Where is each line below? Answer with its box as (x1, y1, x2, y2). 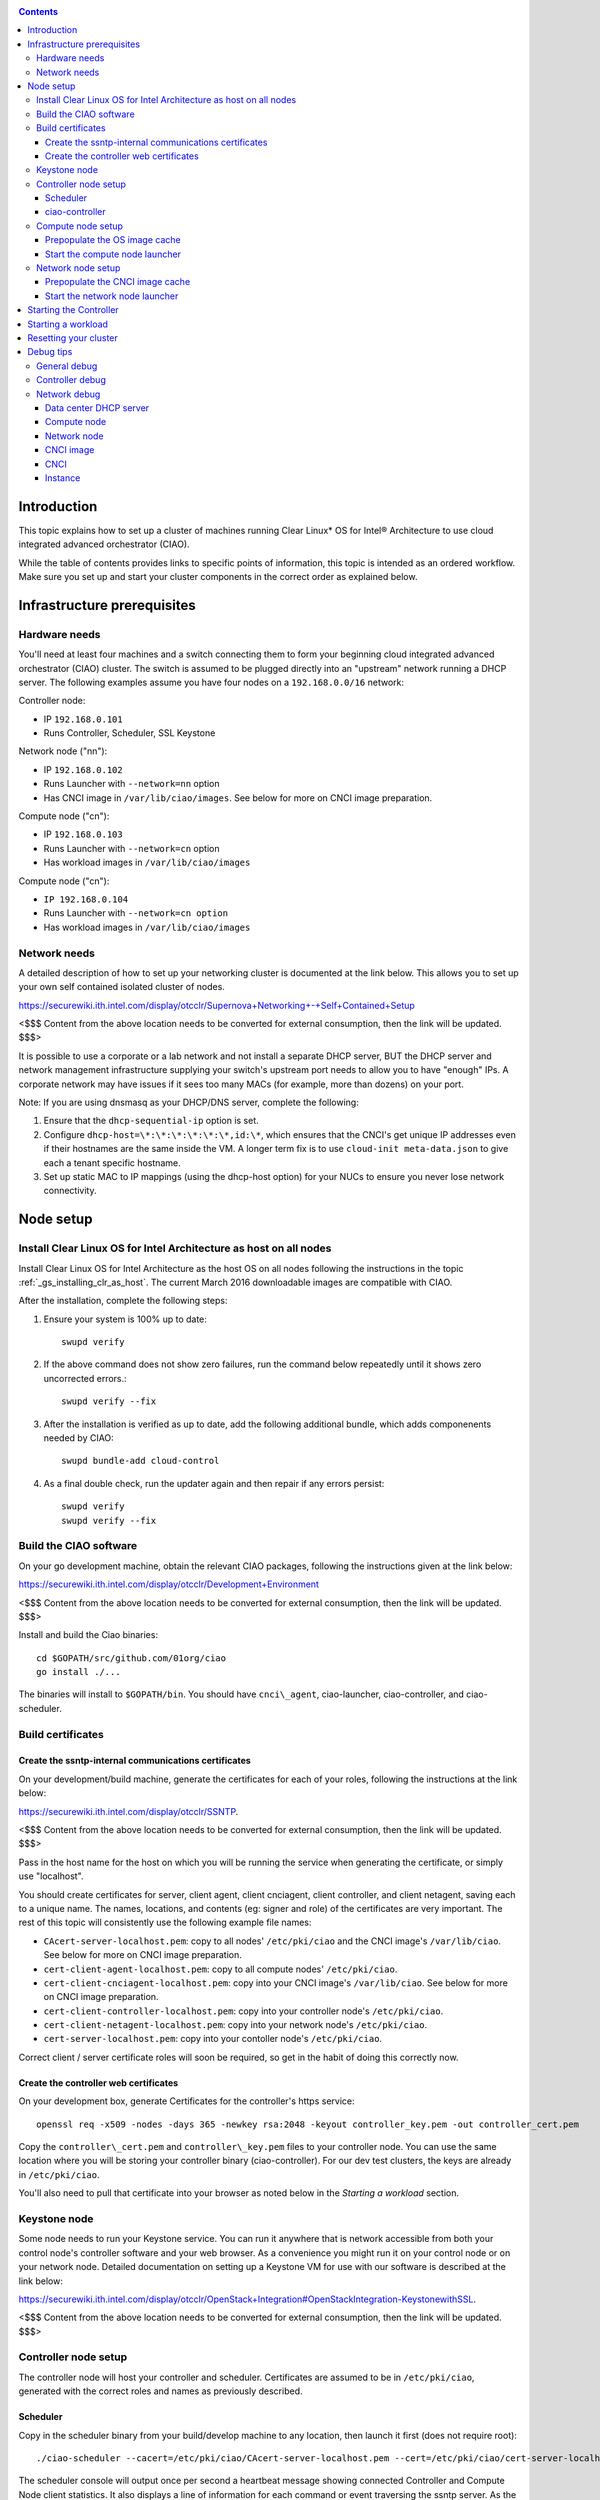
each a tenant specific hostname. (43, 1156, 181, 1169)
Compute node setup (36, 220, 124, 232)
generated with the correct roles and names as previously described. (18, 2385, 304, 2397)
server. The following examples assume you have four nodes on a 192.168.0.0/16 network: (18, 676, 405, 688)
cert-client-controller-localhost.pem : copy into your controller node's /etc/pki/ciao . (43, 2005, 444, 2017)
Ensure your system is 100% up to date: (43, 1313, 207, 1325)
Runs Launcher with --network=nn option (43, 778, 220, 790)
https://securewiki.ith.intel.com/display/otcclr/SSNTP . (18, 1805, 239, 1817)
